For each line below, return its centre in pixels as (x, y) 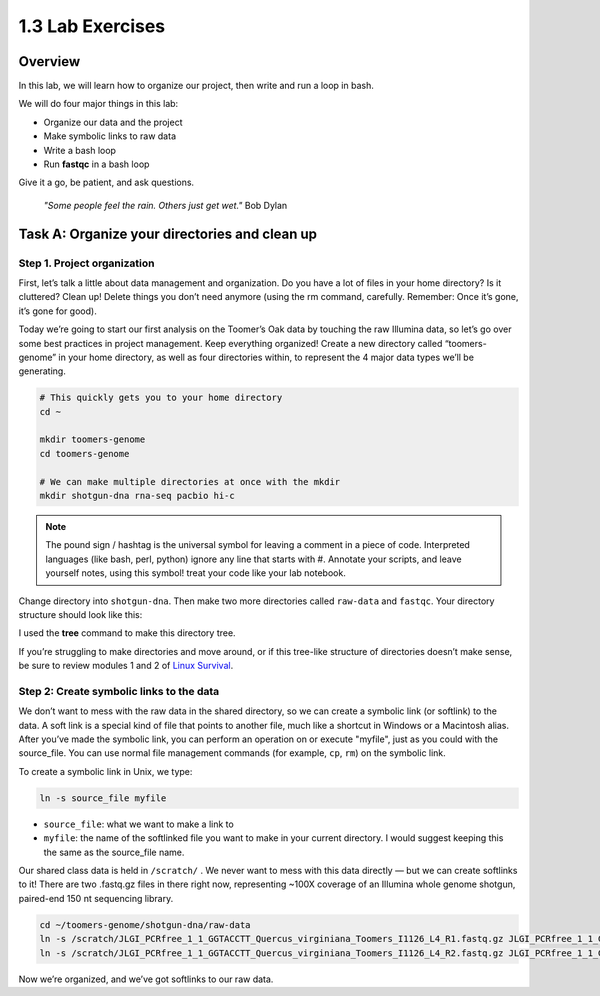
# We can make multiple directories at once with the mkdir (190, 481)
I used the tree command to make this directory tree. (127, 633)
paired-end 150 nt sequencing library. (96, 898)
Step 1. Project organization (86, 263)
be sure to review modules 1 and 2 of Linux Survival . (126, 666)
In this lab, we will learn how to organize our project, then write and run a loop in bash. (196, 86)
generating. (42, 371)
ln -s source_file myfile (103, 798)
